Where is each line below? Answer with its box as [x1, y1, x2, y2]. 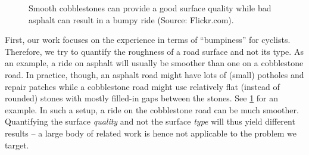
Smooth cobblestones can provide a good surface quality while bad [29, 2, 271, 14]
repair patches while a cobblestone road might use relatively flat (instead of [5, 80, 280, 92]
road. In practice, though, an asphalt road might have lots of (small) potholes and [5, 68, 304, 80]
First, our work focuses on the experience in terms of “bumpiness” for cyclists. [5, 33, 291, 46]
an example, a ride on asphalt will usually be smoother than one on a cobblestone [5, 57, 304, 69]
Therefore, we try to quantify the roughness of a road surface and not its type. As [5, 45, 304, 57]
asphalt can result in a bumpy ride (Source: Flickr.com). [29, 13, 234, 26]
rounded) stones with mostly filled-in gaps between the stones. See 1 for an [5, 92, 279, 104]
